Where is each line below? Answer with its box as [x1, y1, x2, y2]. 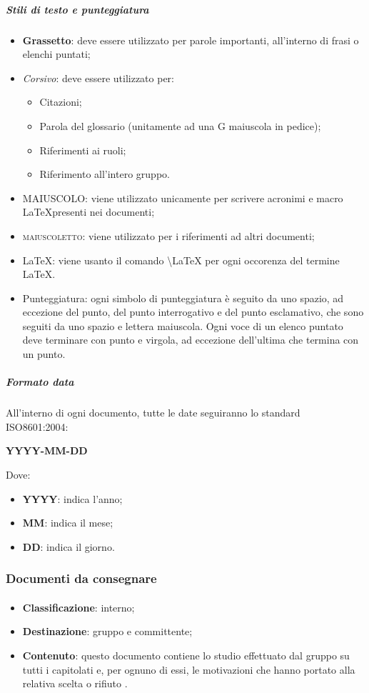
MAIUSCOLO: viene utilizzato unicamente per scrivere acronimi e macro [22, 190, 343, 205]
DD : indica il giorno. [22, 539, 115, 554]
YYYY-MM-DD [6, 443, 88, 458]
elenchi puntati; [22, 46, 91, 61]
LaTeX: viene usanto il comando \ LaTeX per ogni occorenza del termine [22, 252, 340, 267]
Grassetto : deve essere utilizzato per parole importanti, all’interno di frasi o [22, 32, 359, 47]
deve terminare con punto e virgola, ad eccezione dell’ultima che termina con [22, 332, 359, 347]
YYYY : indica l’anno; [22, 491, 123, 506]
